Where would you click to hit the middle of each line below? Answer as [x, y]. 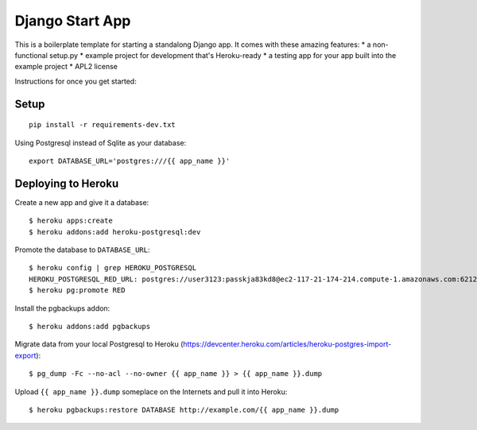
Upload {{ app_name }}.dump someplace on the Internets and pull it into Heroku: [151, 391]
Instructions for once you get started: [76, 81]
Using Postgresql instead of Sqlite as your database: [101, 142]
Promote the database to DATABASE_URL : [82, 250]
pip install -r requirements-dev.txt [103, 125]
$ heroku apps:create [71, 221]
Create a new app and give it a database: [82, 202]
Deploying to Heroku [67, 183]
